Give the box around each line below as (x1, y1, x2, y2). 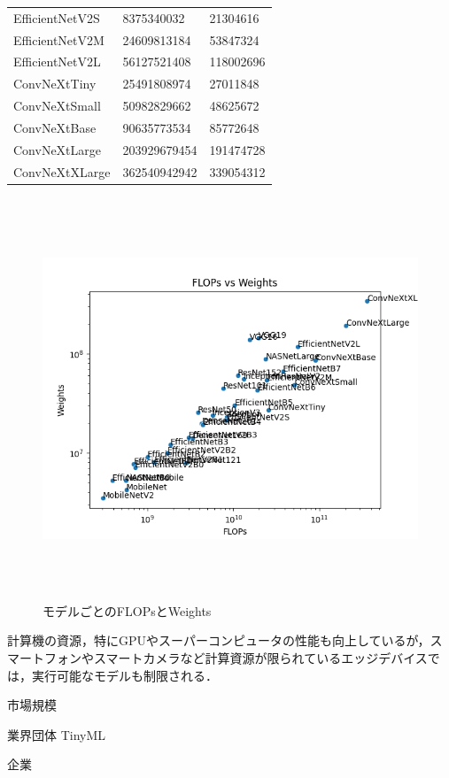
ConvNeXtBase (13, 118, 97, 136)
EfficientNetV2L (13, 52, 101, 71)
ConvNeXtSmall (13, 96, 101, 115)
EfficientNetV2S (13, 8, 100, 27)
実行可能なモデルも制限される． (31, 666, 218, 684)
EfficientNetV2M (13, 30, 105, 49)
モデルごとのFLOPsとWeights (43, 601, 212, 620)
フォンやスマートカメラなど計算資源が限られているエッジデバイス (43, 649, 428, 667)
